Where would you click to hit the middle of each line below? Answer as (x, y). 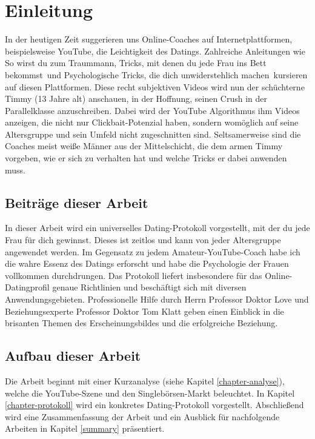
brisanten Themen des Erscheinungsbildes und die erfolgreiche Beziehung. (141, 323)
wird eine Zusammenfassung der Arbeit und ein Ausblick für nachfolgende (142, 416)
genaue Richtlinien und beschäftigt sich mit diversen (149, 287)
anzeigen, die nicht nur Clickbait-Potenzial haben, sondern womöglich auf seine (152, 122)
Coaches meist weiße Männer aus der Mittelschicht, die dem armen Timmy (144, 146)
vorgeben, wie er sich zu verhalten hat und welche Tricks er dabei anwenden (146, 158)
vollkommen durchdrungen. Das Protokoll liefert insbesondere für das (134, 275)
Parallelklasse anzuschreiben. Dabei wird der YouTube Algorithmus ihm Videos (152, 110)
